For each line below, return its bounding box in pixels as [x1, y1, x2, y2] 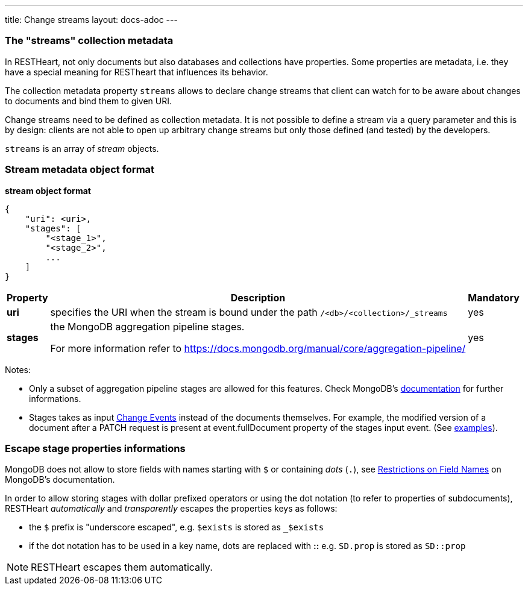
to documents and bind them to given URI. [5, 95, 172, 106]
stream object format [5, 185, 91, 196]
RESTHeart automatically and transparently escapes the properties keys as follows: [5, 503, 338, 514]
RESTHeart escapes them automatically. [31, 561, 213, 574]
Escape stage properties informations [5, 442, 186, 454]
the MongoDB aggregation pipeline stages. [50, 320, 245, 333]
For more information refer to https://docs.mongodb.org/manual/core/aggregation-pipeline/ [50, 342, 466, 354]
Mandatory [468, 291, 520, 304]
